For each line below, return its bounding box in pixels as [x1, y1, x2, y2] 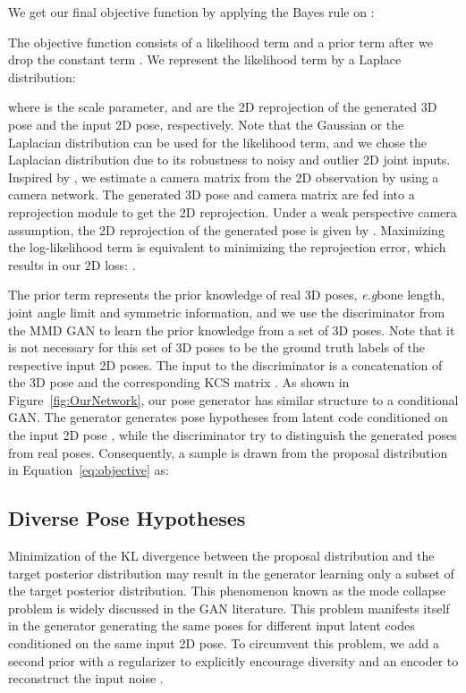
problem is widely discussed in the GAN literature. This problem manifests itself [8, 598, 450, 617]
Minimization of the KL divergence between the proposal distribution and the [8, 546, 435, 565]
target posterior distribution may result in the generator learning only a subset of [8, 563, 454, 582]
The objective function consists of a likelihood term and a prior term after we [8, 32, 433, 51]
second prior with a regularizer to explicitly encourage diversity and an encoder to [8, 651, 459, 670]
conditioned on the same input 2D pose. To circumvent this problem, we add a [8, 634, 439, 653]
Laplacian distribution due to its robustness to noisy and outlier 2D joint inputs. [8, 150, 451, 169]
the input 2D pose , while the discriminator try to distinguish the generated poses [8, 426, 457, 444]
